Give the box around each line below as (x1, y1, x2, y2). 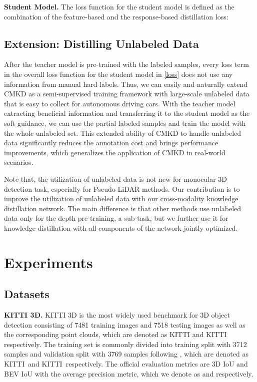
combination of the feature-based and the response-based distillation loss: (4, 11, 228, 21)
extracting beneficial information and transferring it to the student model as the (4, 108, 250, 118)
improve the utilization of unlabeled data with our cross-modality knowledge (4, 193, 238, 204)
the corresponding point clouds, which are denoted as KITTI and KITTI (4, 329, 227, 340)
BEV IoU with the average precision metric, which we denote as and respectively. (4, 368, 253, 379)
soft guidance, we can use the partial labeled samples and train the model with (4, 117, 246, 128)
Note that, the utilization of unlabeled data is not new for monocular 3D (4, 173, 227, 184)
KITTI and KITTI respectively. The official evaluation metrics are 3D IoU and (4, 359, 248, 369)
